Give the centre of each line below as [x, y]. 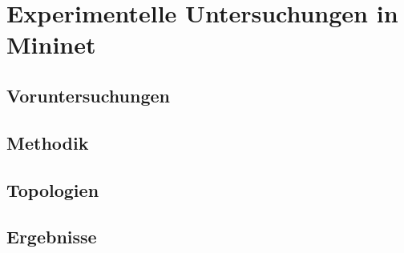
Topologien [53, 189]
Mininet [51, 44]
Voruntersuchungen [88, 95]
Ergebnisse [52, 237]
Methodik [48, 142]
